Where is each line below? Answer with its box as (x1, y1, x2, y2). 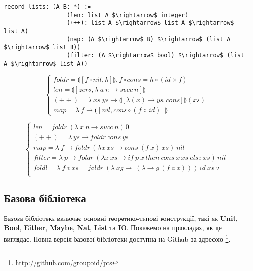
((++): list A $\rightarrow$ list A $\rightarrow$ (66, 19, 234, 27)
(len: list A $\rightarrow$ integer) (66, 11, 189, 18)
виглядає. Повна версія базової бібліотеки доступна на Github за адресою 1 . (4, 232, 231, 244)
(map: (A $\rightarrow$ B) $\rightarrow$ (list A (66, 35, 231, 43)
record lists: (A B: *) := (4, 3, 91, 10)
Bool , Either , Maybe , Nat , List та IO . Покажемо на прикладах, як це (4, 222, 222, 233)
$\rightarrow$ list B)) (4, 44, 81, 51)
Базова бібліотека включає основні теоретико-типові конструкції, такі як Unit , (4, 213, 238, 223)
